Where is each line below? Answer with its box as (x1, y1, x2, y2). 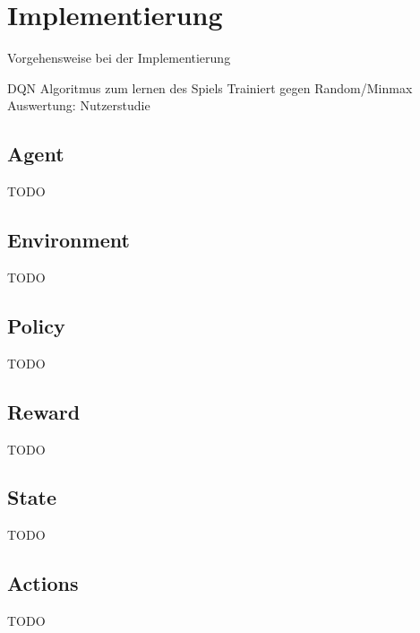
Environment (7, 226, 130, 254)
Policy (7, 311, 65, 339)
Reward (7, 397, 81, 425)
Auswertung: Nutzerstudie (7, 96, 150, 115)
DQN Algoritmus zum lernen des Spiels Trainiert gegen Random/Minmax (7, 78, 413, 97)
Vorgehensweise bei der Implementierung (7, 48, 231, 67)
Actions (7, 569, 79, 597)
